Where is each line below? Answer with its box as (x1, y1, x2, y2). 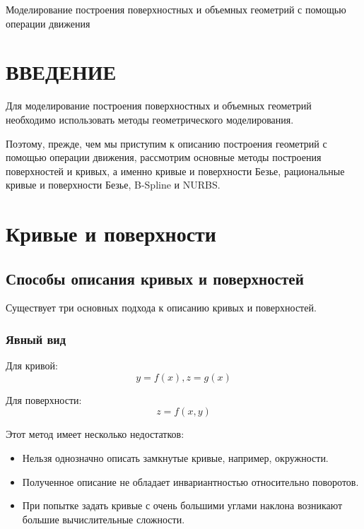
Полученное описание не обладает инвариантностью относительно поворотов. (22, 474, 359, 489)
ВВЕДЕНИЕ (6, 57, 117, 86)
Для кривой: (6, 358, 58, 373)
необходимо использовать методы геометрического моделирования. (6, 112, 294, 126)
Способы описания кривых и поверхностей (6, 267, 304, 289)
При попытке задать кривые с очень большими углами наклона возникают (22, 498, 343, 513)
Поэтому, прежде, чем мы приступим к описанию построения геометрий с (6, 136, 327, 150)
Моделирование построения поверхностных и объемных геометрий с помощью (6, 2, 346, 16)
